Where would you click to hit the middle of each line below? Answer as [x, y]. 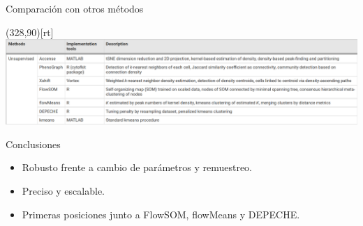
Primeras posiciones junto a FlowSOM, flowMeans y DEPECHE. [161, 214]
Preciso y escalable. [63, 191]
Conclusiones [33, 144]
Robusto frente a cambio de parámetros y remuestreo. [137, 167]
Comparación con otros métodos [75, 8]
